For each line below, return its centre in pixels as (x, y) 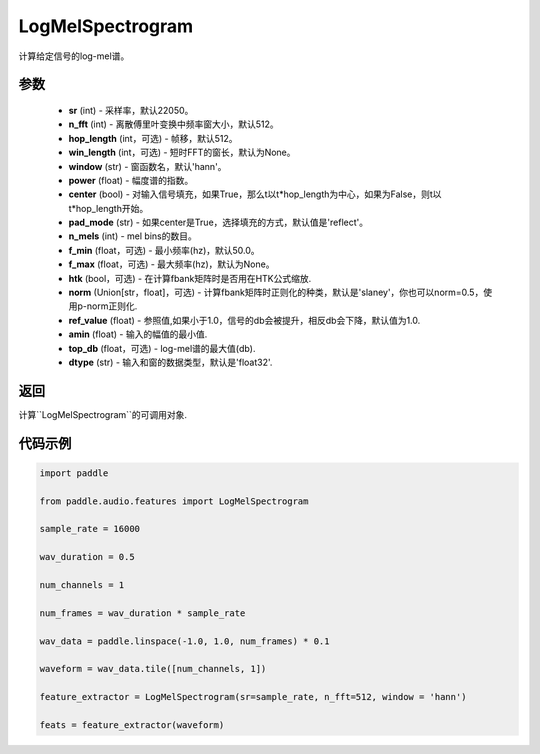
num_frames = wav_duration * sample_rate (142, 613)
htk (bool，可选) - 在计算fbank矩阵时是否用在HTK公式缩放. (190, 278)
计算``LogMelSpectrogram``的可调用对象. (102, 414)
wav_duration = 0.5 (87, 557)
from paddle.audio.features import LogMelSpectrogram (174, 501)
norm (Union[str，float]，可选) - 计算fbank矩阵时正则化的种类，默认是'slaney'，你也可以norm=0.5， (276, 292)
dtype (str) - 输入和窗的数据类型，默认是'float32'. (170, 362)
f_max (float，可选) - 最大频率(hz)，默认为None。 (171, 264)
